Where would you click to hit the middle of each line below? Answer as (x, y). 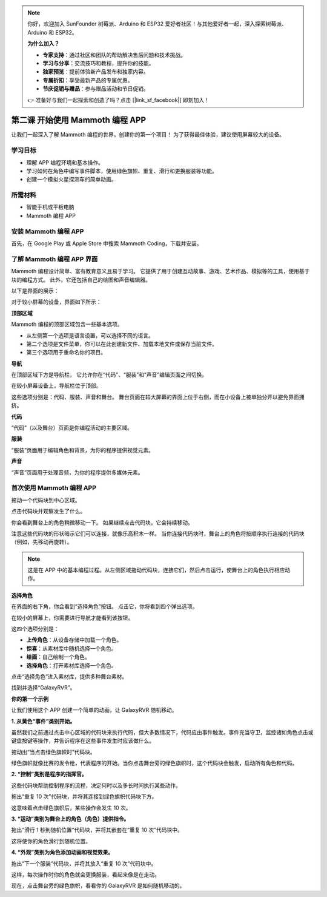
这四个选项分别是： (35, 629)
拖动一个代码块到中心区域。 (46, 500)
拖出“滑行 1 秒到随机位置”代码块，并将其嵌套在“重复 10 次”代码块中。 (97, 830)
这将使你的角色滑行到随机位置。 (51, 841)
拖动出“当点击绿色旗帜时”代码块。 (54, 752)
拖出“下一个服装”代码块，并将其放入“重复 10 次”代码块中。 (84, 863)
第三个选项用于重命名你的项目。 (66, 353)
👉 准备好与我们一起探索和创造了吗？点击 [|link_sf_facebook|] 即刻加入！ (119, 100)
